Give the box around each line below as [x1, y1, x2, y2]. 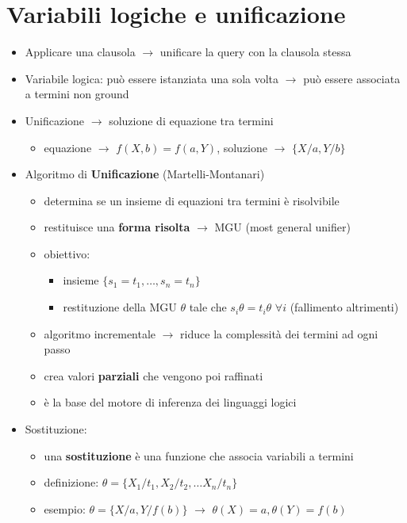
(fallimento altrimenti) [290, 299, 399, 315]
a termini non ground [25, 86, 129, 102]
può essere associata [303, 70, 401, 86]
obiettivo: [44, 245, 90, 261]
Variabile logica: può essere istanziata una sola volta [25, 70, 279, 86]
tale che [189, 299, 227, 315]
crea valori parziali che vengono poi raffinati [44, 367, 263, 384]
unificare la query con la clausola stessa [159, 44, 351, 60]
